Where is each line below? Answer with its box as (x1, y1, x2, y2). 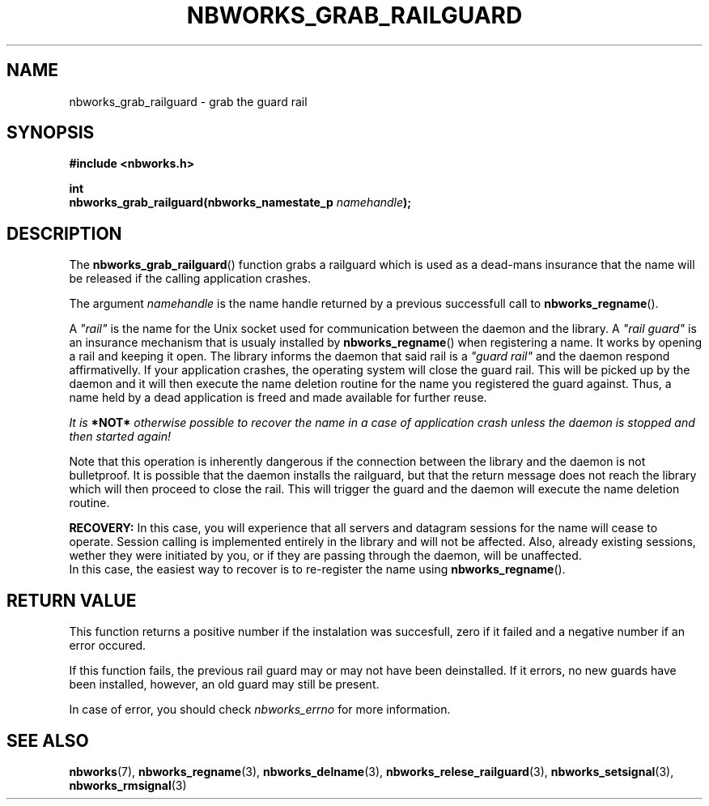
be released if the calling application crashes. (69, 271, 312, 286)
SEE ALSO (6, 730, 89, 751)
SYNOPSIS (6, 122, 95, 143)
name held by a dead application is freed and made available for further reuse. (69, 390, 487, 405)
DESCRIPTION (6, 223, 122, 244)
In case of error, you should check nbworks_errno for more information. (69, 702, 451, 717)
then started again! (69, 429, 171, 444)
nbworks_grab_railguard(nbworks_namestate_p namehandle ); (69, 195, 412, 210)
